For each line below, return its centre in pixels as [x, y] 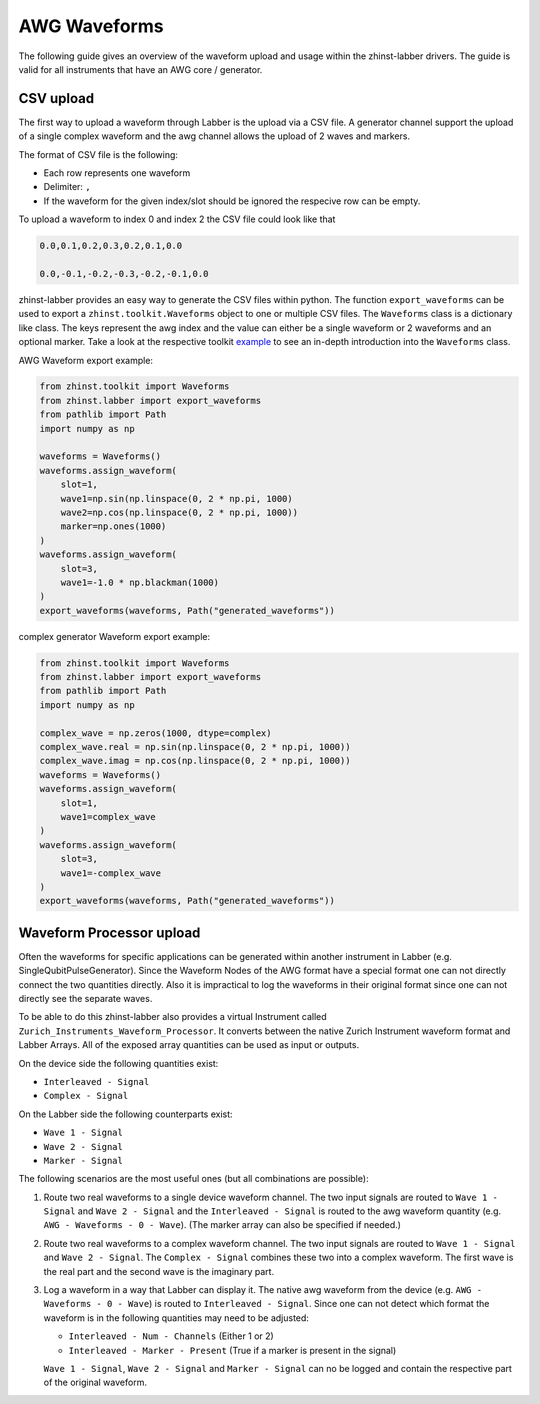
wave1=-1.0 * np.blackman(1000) [140, 582]
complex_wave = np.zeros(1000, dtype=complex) [155, 733]
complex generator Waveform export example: [114, 636]
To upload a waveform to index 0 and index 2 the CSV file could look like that [177, 219]
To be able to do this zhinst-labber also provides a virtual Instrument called [172, 1017]
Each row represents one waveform [117, 173]
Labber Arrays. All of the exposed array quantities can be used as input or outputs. [189, 1045]
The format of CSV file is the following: [98, 154]
